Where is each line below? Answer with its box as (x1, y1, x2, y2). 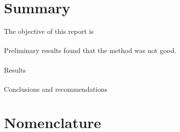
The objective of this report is (4, 26, 94, 36)
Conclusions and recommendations (4, 83, 108, 94)
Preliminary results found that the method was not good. (4, 45, 177, 55)
